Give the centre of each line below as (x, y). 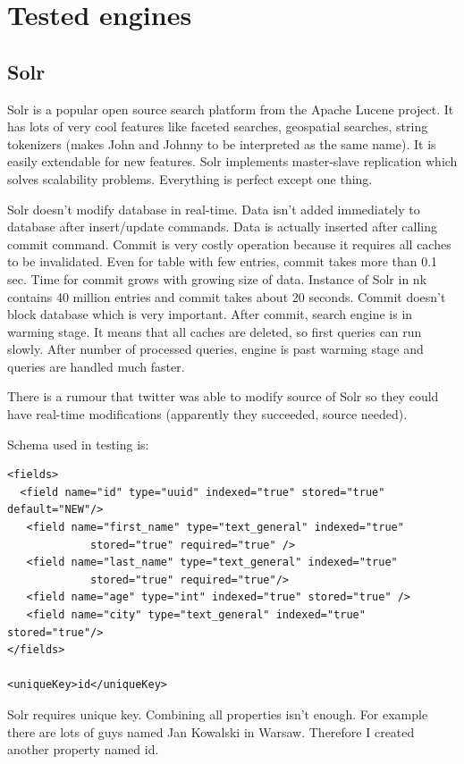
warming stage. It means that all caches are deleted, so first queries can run (215, 331)
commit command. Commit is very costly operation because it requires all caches (229, 243)
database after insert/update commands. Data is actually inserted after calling (223, 227)
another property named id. (83, 749)
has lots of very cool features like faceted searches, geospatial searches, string (218, 126)
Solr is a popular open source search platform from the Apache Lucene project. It (231, 109)
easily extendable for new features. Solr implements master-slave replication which (232, 161)
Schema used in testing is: (78, 444)
